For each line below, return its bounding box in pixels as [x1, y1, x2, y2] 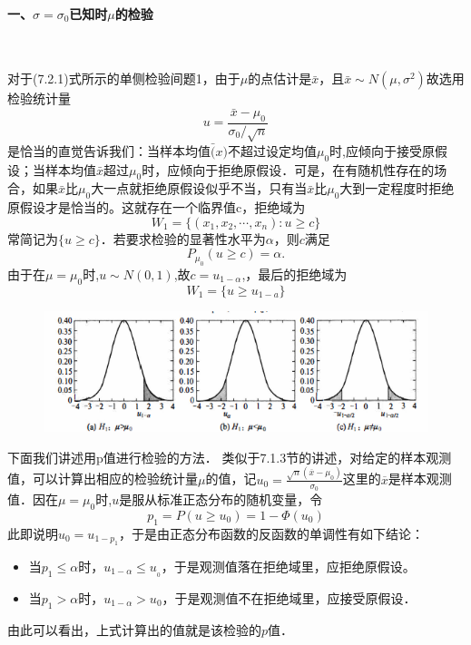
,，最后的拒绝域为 [241, 264, 348, 283]
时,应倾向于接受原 [329, 141, 435, 160]
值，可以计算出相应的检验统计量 [7, 469, 198, 488]
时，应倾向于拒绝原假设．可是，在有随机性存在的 [142, 160, 435, 179]
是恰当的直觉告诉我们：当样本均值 [7, 141, 211, 160]
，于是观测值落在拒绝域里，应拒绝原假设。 [161, 556, 416, 575]
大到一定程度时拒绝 [339, 179, 455, 198]
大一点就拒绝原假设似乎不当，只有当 [91, 179, 308, 198]
